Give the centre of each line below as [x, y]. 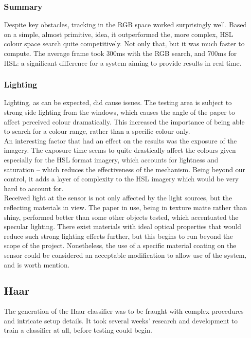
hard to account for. [34, 188]
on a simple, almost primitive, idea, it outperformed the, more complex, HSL [119, 34]
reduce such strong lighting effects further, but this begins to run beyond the [118, 236]
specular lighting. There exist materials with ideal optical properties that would [123, 226]
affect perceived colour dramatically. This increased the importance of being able [124, 121]
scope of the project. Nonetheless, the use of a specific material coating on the [120, 245]
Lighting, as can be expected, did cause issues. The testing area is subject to [118, 102]
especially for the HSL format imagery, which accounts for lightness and [111, 159]
